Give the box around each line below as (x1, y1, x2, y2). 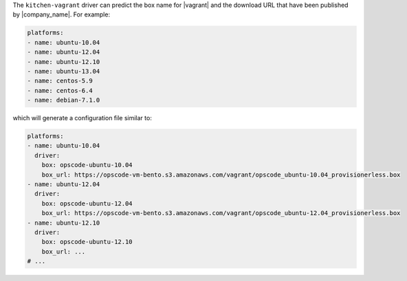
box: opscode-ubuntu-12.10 (41, 238, 133, 246)
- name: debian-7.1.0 (27, 96, 100, 104)
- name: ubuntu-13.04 (27, 67, 100, 75)
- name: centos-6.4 (27, 87, 93, 94)
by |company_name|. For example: (12, 10, 110, 19)
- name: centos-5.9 (27, 77, 93, 85)
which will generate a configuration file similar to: (12, 114, 153, 122)
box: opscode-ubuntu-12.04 (41, 199, 133, 207)
